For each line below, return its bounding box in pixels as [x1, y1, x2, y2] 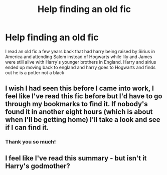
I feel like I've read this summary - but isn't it [5, 154, 147, 162]
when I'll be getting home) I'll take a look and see [5, 115, 160, 124]
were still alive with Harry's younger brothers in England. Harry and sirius [5, 59, 156, 65]
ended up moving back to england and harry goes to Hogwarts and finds [5, 64, 156, 70]
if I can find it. [5, 123, 49, 132]
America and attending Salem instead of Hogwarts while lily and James [5, 54, 152, 60]
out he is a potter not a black [5, 69, 64, 76]
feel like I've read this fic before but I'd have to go [5, 92, 162, 101]
